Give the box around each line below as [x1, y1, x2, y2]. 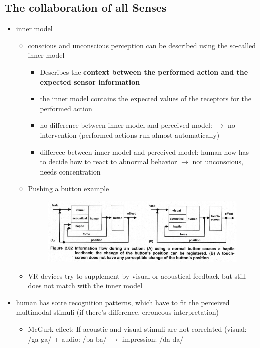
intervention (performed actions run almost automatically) [40, 129, 220, 140]
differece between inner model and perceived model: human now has [40, 146, 249, 157]
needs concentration [40, 166, 101, 177]
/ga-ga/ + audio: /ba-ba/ [28, 333, 107, 344]
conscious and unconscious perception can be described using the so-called [28, 40, 256, 50]
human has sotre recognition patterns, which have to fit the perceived [16, 297, 230, 307]
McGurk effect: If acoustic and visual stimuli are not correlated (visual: [28, 323, 247, 334]
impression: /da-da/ [122, 333, 184, 344]
